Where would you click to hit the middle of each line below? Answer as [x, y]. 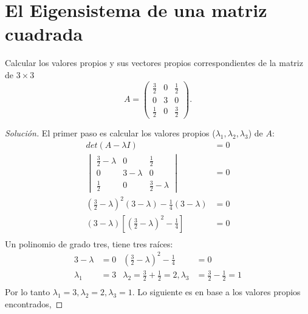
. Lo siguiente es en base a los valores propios [216, 292]
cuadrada [44, 34]
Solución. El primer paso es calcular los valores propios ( [110, 133]
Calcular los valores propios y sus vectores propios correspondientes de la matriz [154, 63]
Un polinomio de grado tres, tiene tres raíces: [89, 243]
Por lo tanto [28, 292]
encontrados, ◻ [34, 303]
